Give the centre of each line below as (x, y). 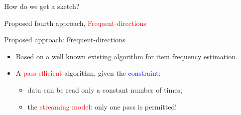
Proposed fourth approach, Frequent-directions (75, 23)
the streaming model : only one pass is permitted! (102, 106)
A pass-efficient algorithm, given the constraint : (88, 73)
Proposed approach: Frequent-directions (65, 40)
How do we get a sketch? (42, 6)
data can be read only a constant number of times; (105, 89)
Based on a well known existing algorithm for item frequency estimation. (126, 56)
